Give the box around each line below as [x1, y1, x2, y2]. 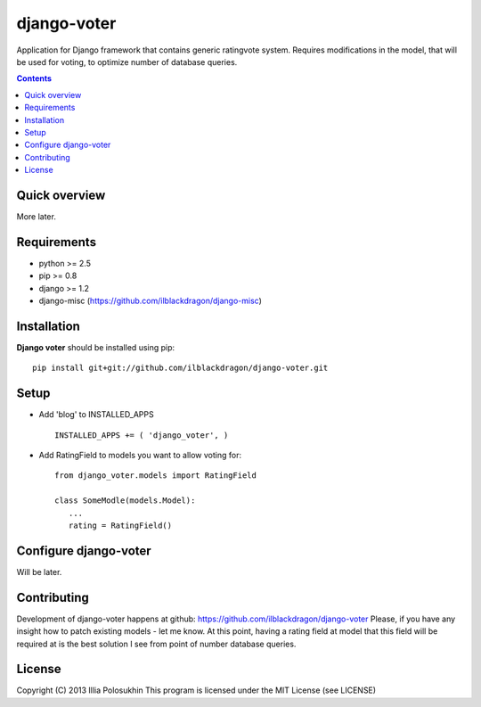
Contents [16, 73, 53, 84]
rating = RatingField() [68, 520, 173, 530]
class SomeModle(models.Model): [54, 496, 196, 506]
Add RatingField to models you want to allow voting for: [38, 450, 242, 461]
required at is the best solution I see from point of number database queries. [16, 638, 297, 649]
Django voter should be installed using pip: [16, 341, 175, 352]
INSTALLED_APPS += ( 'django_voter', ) [54, 430, 229, 440]
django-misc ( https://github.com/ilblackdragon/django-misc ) [38, 295, 263, 307]
